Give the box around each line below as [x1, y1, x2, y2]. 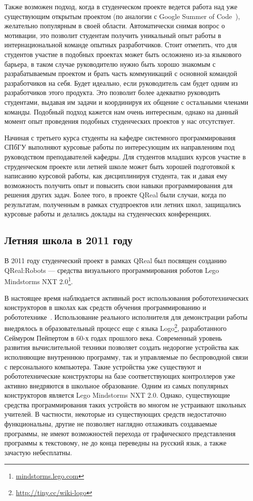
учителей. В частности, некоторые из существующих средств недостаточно [4, 409, 227, 419]
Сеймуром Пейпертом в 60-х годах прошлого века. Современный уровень [4, 332, 222, 343]
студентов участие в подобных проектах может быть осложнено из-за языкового [4, 49, 241, 59]
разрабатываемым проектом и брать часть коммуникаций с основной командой [4, 68, 237, 78]
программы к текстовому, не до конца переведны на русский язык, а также [4, 438, 227, 448]
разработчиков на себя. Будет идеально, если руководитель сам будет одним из [4, 77, 238, 88]
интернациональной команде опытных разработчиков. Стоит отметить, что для [4, 39, 237, 50]
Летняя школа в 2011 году [4, 232, 133, 248]
